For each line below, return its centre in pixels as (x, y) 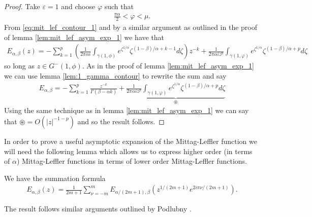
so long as (20, 66)
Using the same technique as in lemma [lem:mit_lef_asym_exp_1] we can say (127, 110)
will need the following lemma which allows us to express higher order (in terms (128, 151)
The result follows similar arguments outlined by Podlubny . (98, 209)
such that (119, 6)
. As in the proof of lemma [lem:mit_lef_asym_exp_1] (168, 66)
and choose (78, 6)
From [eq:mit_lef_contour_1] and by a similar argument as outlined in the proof (131, 27)
